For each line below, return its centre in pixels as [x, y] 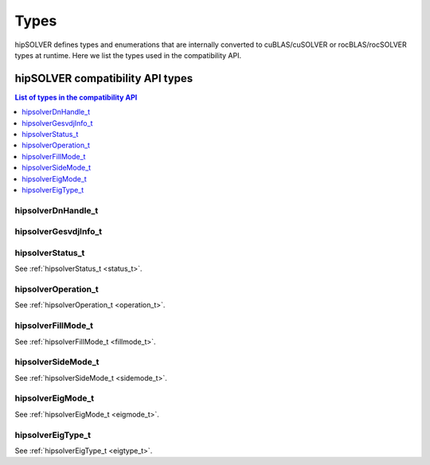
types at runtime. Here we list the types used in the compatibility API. [128, 55]
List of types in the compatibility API [76, 97]
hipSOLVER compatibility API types [104, 78]
